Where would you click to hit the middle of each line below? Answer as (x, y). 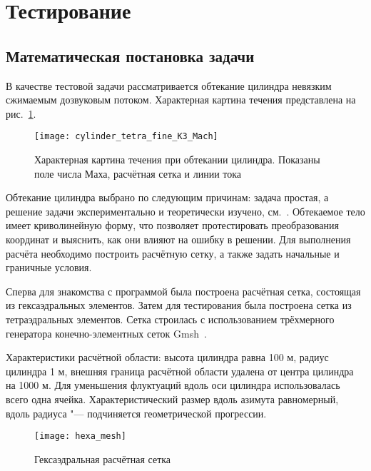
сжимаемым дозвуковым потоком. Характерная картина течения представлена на (181, 100)
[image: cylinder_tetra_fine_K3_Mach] (126, 137)
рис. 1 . (21, 113)
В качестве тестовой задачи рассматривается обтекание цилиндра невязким (169, 85)
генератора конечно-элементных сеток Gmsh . (106, 333)
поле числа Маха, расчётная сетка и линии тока (138, 173)
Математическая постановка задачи (130, 55)
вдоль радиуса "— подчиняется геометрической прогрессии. (136, 413)
